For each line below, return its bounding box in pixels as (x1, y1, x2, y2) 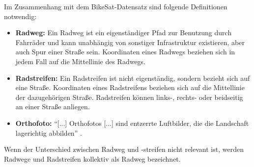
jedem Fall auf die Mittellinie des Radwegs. (15, 56, 146, 66)
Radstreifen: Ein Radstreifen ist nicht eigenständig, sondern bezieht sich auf (15, 72, 250, 83)
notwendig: (4, 11, 37, 21)
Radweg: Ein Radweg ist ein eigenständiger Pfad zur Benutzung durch (15, 27, 232, 38)
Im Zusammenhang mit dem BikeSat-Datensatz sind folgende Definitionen (4, 1, 227, 11)
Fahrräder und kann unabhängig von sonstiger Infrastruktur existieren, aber (15, 37, 245, 47)
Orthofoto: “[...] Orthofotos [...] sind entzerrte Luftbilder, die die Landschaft (15, 118, 249, 128)
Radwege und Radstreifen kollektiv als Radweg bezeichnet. (4, 153, 181, 164)
